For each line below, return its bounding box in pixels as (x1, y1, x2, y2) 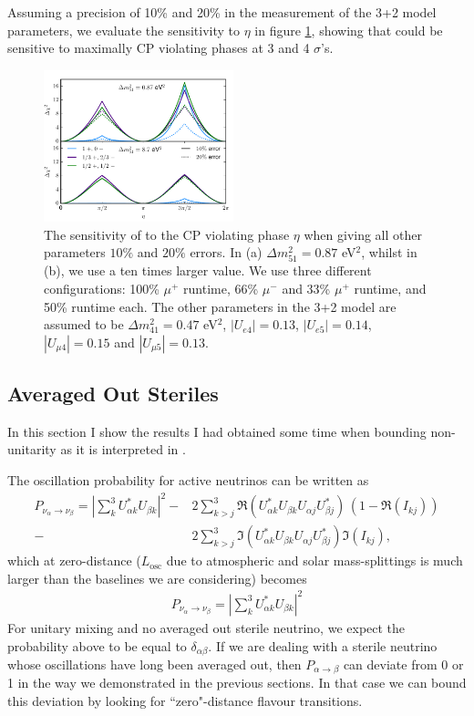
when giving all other (304, 224, 422, 244)
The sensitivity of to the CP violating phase (44, 224, 290, 244)
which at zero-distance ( (7, 551, 141, 570)
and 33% (282, 278, 331, 297)
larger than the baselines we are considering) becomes (7, 568, 307, 587)
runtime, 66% (183, 278, 259, 297)
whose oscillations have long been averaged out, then (7, 655, 302, 673)
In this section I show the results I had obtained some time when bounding (7, 421, 427, 441)
